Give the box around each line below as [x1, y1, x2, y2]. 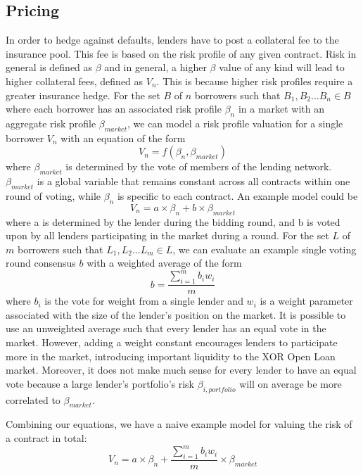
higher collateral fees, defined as [6, 73, 144, 88]
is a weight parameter [260, 293, 353, 308]
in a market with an [238, 101, 325, 116]
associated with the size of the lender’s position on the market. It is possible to [6, 307, 346, 322]
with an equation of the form [60, 130, 186, 145]
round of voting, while [6, 188, 101, 203]
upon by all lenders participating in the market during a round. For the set [6, 228, 329, 243]
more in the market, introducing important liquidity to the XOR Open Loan [6, 348, 336, 363]
